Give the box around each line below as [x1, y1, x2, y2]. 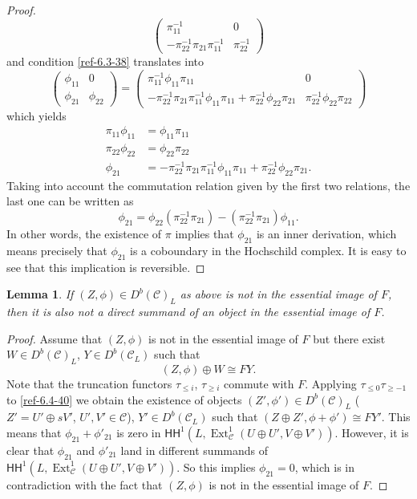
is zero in [116, 424, 161, 440]
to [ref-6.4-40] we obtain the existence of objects [6, 391, 242, 408]
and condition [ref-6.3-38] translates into [6, 53, 204, 70]
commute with [224, 375, 294, 391]
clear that [6, 441, 55, 458]
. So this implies [176, 458, 256, 475]
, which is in [294, 458, 355, 475]
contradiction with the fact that [6, 476, 163, 493]
